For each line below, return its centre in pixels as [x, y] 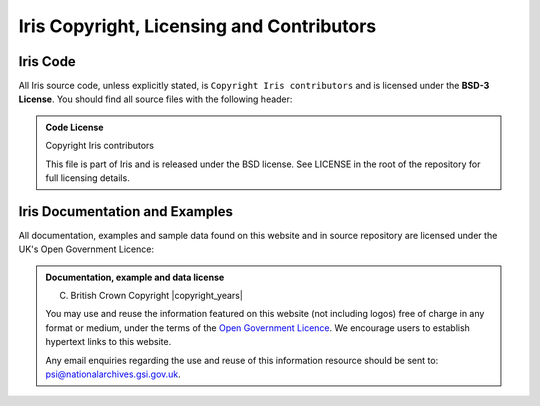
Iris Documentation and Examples [126, 211]
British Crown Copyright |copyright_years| [157, 296]
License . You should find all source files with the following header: [155, 99]
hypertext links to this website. [108, 342]
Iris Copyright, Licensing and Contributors [197, 26]
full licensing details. [87, 178]
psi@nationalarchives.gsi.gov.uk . [113, 374]
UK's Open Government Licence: [86, 249]
